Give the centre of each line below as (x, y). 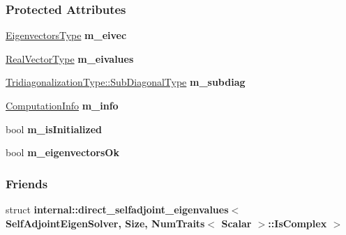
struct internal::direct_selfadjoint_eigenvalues (117, 209)
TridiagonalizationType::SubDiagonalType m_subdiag (126, 82)
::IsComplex (298, 223)
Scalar (236, 223)
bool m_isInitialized (54, 129)
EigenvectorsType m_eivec (66, 35)
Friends (27, 183)
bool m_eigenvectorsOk (62, 152)
